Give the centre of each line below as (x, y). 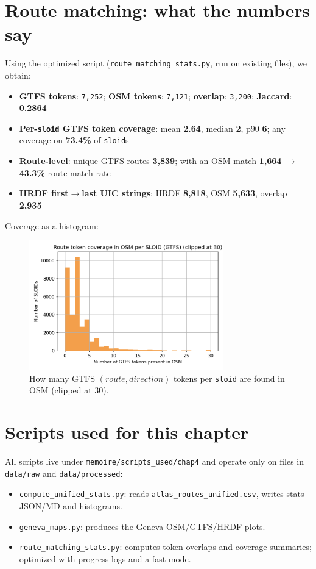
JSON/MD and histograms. (71, 506)
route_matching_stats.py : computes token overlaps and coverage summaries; (165, 547)
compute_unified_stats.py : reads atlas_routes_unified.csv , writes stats (162, 494)
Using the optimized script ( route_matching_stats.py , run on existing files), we (156, 63)
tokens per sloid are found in (229, 378)
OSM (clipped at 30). (69, 390)
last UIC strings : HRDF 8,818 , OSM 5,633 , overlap (184, 193)
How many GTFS (62, 378)
